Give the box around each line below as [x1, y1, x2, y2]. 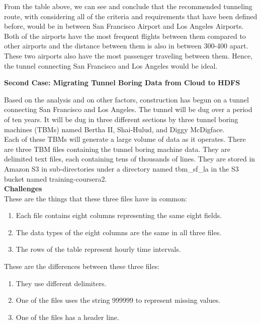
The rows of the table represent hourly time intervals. [16, 244, 181, 254]
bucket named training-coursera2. [4, 173, 107, 184]
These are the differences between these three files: [4, 261, 160, 272]
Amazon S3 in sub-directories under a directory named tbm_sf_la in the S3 [4, 163, 239, 174]
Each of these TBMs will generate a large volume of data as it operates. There [4, 134, 246, 144]
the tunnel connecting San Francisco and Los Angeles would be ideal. [4, 60, 218, 71]
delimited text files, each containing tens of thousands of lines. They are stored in [4, 153, 255, 164]
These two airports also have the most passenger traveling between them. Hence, [4, 50, 253, 61]
